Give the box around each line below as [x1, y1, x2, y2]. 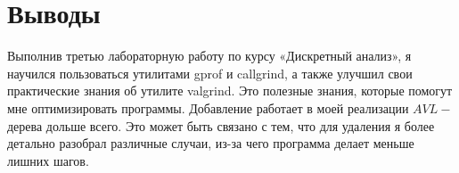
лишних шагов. [7, 151, 89, 169]
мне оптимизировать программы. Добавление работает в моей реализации [7, 98, 409, 117]
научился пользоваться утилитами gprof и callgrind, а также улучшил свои [7, 63, 413, 82]
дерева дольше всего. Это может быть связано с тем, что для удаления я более [7, 116, 435, 135]
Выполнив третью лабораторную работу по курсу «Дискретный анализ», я [7, 46, 412, 65]
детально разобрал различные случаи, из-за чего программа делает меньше [7, 134, 414, 152]
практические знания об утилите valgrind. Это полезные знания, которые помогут [7, 81, 453, 100]
